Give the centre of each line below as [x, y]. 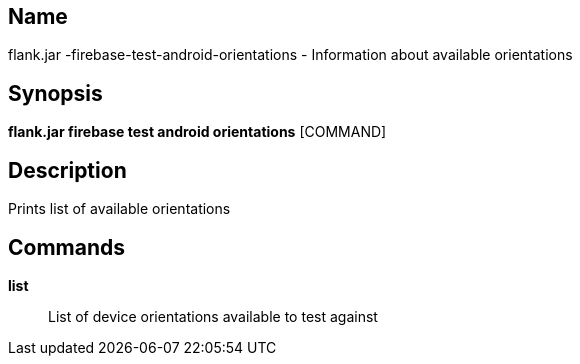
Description [67, 170]
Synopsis [55, 93]
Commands [67, 247]
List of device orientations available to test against [213, 316]
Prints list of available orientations [119, 209]
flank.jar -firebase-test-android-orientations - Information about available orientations [290, 55]
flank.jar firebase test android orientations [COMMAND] [197, 132]
